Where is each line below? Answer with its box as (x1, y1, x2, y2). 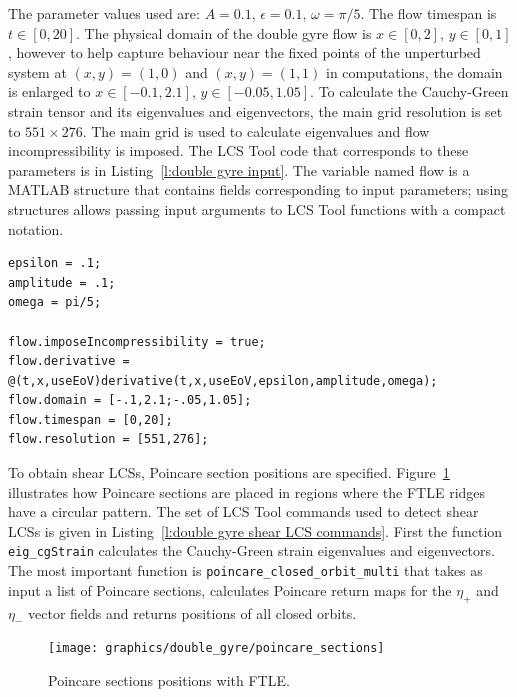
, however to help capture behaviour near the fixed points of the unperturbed (8, 42, 481, 63)
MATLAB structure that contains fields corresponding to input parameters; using (8, 179, 509, 200)
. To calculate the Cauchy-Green (310, 81, 509, 102)
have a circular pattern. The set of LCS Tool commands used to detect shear (8, 501, 479, 522)
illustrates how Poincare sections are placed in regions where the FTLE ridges (8, 481, 486, 502)
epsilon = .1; (8, 256, 102, 271)
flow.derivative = (8, 354, 130, 369)
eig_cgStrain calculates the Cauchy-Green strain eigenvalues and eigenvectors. (8, 540, 495, 561)
